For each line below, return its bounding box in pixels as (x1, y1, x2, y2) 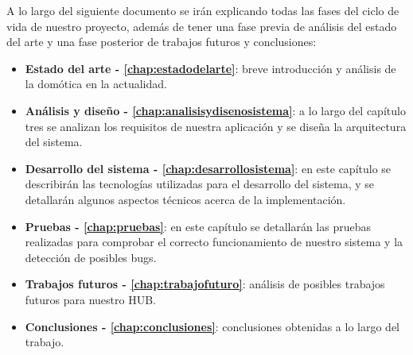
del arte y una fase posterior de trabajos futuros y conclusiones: (6, 33, 317, 50)
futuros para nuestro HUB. (25, 291, 157, 307)
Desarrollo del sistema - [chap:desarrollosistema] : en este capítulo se (25, 160, 392, 176)
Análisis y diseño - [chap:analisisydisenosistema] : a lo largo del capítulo (25, 102, 406, 118)
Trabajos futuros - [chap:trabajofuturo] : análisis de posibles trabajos (25, 276, 385, 292)
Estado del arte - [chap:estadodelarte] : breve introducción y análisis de (25, 60, 396, 76)
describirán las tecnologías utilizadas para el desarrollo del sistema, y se (25, 176, 375, 192)
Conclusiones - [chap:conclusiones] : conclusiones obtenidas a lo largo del (25, 318, 399, 334)
